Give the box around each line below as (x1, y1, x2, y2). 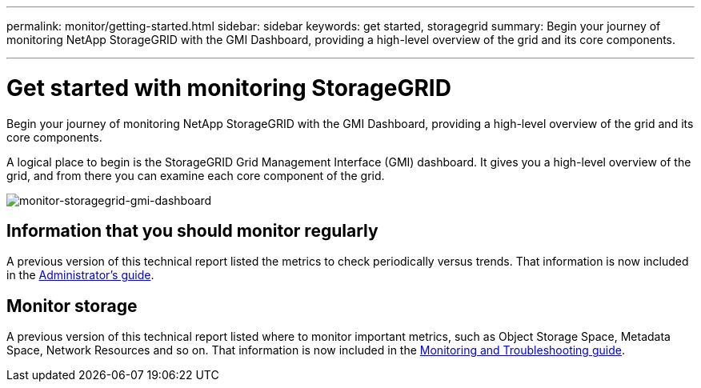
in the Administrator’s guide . (6, 268, 154, 282)
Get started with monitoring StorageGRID (6, 74, 451, 102)
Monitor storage (6, 295, 138, 316)
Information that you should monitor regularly (6, 220, 379, 241)
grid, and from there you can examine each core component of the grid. (6, 168, 385, 182)
